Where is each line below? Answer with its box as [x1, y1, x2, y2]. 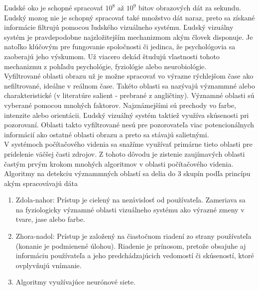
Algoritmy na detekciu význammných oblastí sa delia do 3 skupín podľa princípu [4, 168, 251, 179]
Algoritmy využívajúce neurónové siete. [15, 277, 135, 287]
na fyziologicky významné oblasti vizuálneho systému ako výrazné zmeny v [15, 204, 245, 214]
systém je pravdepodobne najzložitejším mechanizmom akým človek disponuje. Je [4, 31, 253, 42]
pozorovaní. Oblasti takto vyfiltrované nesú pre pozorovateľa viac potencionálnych [4, 119, 255, 130]
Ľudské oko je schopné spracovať [4, 2, 103, 12]
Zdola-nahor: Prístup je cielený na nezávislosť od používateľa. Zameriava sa [15, 194, 246, 205]
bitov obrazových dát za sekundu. [138, 2, 241, 12]
